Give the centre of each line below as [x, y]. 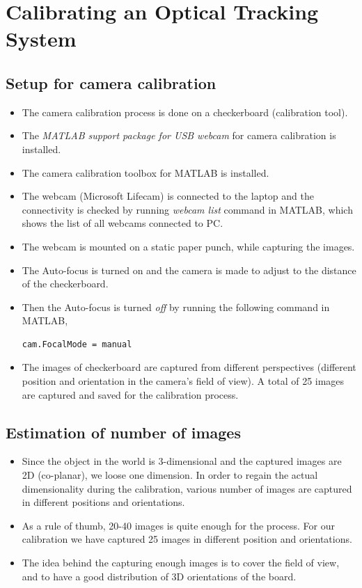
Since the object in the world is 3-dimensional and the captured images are [182, 461]
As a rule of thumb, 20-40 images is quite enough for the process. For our [178, 525]
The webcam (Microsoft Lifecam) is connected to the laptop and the [168, 196]
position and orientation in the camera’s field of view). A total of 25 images [183, 381]
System [41, 39]
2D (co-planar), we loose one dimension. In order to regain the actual [170, 475]
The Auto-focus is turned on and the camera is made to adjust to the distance [189, 270]
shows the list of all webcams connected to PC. [123, 223]
